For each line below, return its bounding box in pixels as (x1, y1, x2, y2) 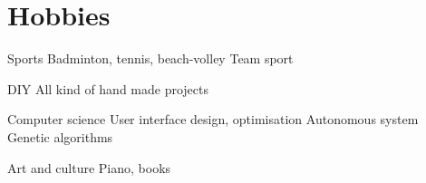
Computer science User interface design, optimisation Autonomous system (7, 110, 419, 129)
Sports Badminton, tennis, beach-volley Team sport (7, 49, 294, 68)
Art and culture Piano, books (7, 158, 171, 177)
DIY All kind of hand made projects (7, 79, 209, 98)
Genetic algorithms (7, 127, 113, 146)
